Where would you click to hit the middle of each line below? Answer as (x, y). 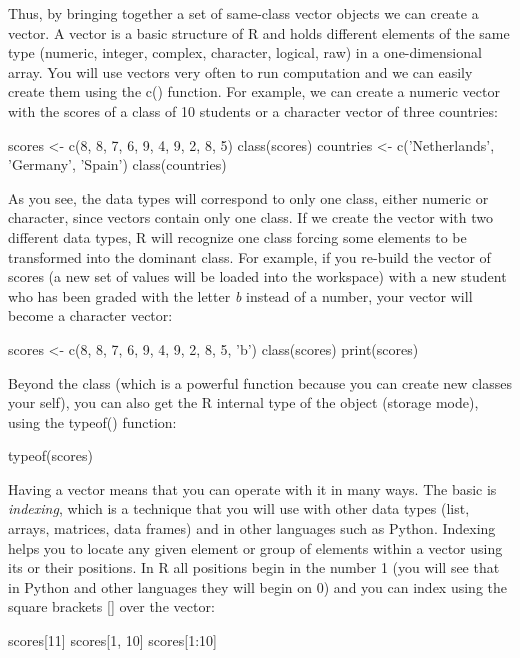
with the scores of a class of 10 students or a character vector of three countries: (253, 110)
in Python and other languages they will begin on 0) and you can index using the (257, 586)
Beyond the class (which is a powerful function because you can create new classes (260, 382)
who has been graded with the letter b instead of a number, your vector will (240, 295)
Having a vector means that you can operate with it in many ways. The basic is (252, 488)
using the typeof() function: (92, 421)
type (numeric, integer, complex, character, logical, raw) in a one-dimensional (245, 52)
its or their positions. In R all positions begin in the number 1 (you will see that (254, 567)
